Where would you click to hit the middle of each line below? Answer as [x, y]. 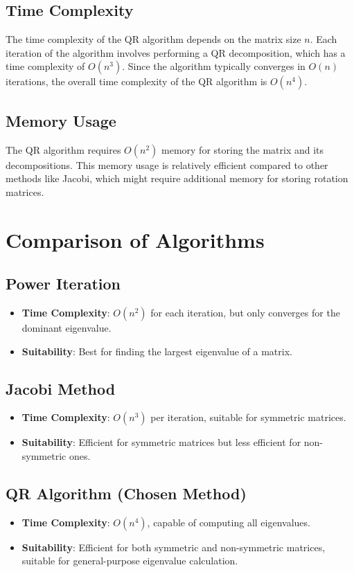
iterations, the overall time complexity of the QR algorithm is [136, 81]
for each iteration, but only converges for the [245, 312]
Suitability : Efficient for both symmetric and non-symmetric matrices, [174, 547]
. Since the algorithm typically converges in [214, 66]
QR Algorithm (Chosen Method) [126, 493]
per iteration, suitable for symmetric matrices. [248, 417]
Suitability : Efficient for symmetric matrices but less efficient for [161, 442]
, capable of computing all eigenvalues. [229, 522]
